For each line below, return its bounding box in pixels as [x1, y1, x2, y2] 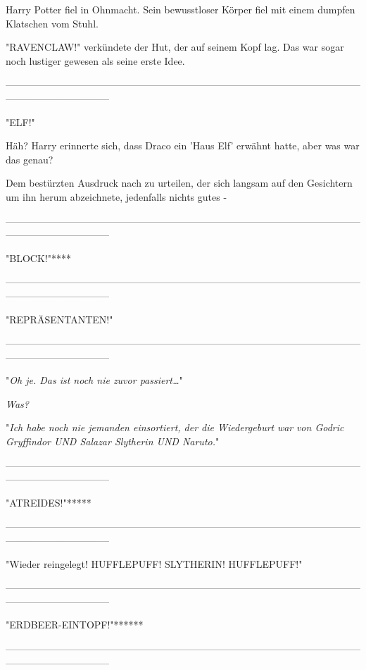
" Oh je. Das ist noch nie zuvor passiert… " [6, 373, 183, 387]
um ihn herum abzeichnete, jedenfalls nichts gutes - [6, 189, 227, 204]
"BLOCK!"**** [6, 250, 71, 265]
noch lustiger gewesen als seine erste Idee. [6, 53, 185, 68]
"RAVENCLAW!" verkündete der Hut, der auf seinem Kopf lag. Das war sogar [6, 39, 344, 54]
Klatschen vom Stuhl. [6, 15, 99, 30]
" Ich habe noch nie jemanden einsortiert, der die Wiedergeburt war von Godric [6, 420, 344, 435]
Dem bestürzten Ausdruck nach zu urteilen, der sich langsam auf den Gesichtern [6, 175, 353, 190]
